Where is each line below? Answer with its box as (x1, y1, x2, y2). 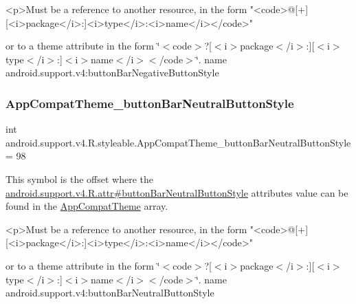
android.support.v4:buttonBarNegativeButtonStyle (5, 65, 219, 80)
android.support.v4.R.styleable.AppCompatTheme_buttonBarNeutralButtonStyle (5, 135, 351, 149)
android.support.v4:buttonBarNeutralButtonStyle (5, 285, 214, 300)
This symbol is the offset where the (5, 171, 153, 186)
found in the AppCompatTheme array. (5, 199, 168, 213)
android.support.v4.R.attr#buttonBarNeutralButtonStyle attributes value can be (5, 185, 348, 199)
